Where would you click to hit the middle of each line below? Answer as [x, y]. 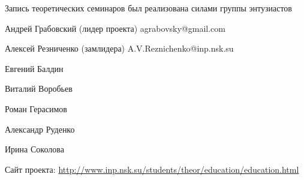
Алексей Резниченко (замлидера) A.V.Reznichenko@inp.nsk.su [119, 48]
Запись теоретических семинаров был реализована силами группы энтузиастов [148, 8]
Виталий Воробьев [39, 88]
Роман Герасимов [36, 108]
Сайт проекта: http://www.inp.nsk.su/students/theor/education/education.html [152, 169]
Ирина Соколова [34, 149]
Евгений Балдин [34, 68]
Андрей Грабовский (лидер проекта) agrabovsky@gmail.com [115, 28]
